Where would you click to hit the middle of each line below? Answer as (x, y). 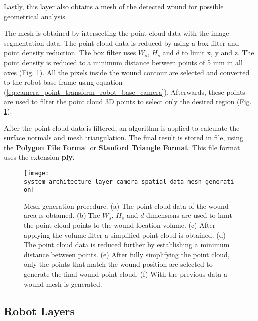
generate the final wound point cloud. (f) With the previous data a (126, 274)
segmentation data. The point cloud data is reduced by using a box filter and (122, 43)
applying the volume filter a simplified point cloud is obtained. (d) (125, 235)
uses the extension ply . (39, 157)
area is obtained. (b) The (62, 215)
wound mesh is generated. (63, 283)
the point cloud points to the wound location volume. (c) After (120, 225)
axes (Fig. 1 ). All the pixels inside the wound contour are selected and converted (127, 72)
